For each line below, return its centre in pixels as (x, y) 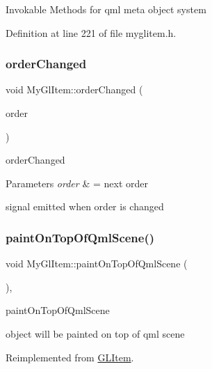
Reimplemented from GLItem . (70, 357)
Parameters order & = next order (77, 183)
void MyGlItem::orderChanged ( (74, 89)
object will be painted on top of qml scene (95, 333)
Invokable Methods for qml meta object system (106, 9)
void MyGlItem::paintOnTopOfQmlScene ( (97, 264)
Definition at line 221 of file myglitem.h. (91, 32)
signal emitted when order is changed (85, 206)
